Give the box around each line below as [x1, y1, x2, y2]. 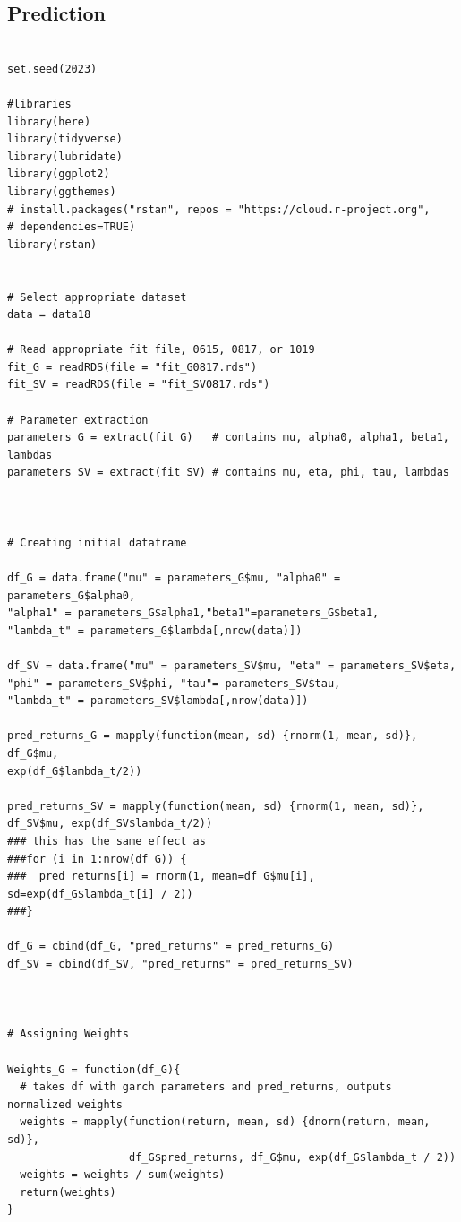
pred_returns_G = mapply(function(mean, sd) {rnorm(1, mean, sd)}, [7, 729, 418, 743]
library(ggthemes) [7, 185, 116, 198]
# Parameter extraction [7, 413, 149, 426]
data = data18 [7, 308, 91, 322]
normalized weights [7, 1097, 123, 1111]
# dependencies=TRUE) [7, 220, 136, 234]
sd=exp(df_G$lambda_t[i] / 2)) [7, 887, 193, 900]
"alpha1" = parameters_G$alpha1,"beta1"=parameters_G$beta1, [7, 607, 380, 620]
